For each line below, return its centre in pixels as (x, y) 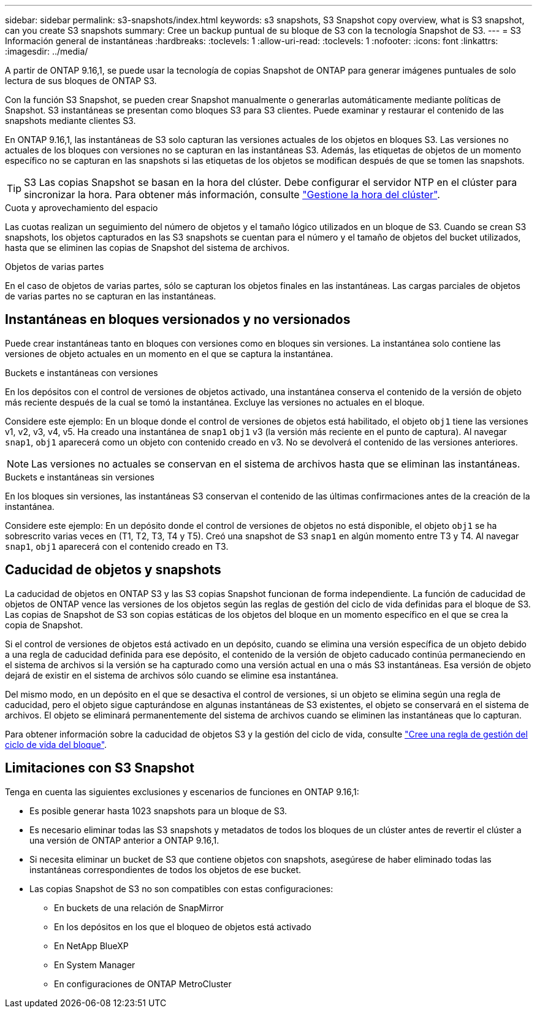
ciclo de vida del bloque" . (56, 744)
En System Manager (95, 965)
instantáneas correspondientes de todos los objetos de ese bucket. (166, 869)
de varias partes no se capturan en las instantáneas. (111, 296)
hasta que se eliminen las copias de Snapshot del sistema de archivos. (147, 248)
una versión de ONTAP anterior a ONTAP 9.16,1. (124, 840)
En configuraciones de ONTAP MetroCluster (143, 984)
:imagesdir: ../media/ (47, 51)
